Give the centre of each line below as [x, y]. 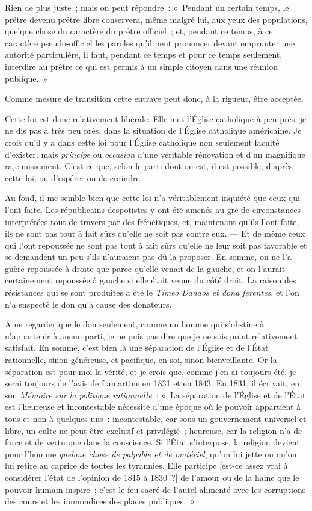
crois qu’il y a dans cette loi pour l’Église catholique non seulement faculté [142, 142]
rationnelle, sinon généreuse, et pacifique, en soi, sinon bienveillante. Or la [141, 360]
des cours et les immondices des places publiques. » [100, 501]
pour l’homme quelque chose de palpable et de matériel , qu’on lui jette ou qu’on [151, 454]
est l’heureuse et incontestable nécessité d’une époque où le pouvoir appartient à [153, 407]
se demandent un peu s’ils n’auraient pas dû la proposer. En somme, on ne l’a [148, 257]
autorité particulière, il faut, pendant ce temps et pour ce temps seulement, [144, 54]
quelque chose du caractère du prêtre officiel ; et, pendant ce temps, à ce [139, 31]
